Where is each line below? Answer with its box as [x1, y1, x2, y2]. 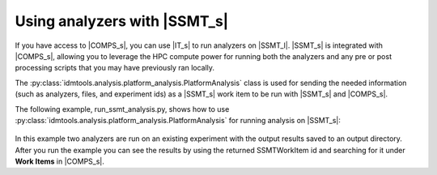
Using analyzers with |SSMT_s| [15, 12, 229, 30]
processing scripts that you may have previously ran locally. [15, 63, 214, 73]
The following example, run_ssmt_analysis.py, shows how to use [15, 104, 230, 113]
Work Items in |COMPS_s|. [15, 156, 105, 166]
